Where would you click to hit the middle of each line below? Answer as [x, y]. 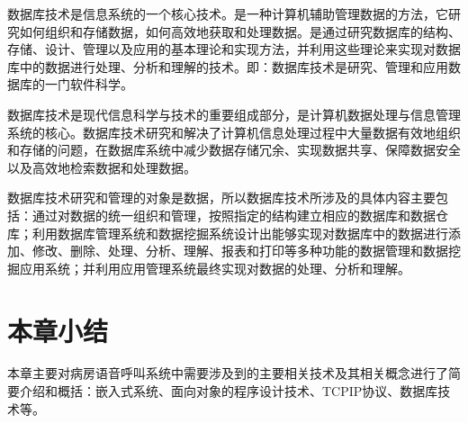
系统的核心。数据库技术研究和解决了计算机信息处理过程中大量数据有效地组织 [234, 132]
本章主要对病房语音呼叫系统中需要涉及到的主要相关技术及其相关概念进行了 [228, 373]
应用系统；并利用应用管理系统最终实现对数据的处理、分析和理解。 [215, 268]
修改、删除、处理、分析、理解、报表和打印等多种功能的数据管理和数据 [240, 251]
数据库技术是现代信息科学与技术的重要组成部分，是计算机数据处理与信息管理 [234, 114]
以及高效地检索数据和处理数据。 [102, 167]
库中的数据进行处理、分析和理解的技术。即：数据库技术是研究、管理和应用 [228, 66]
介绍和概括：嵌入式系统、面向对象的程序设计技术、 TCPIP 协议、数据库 [229, 391]
